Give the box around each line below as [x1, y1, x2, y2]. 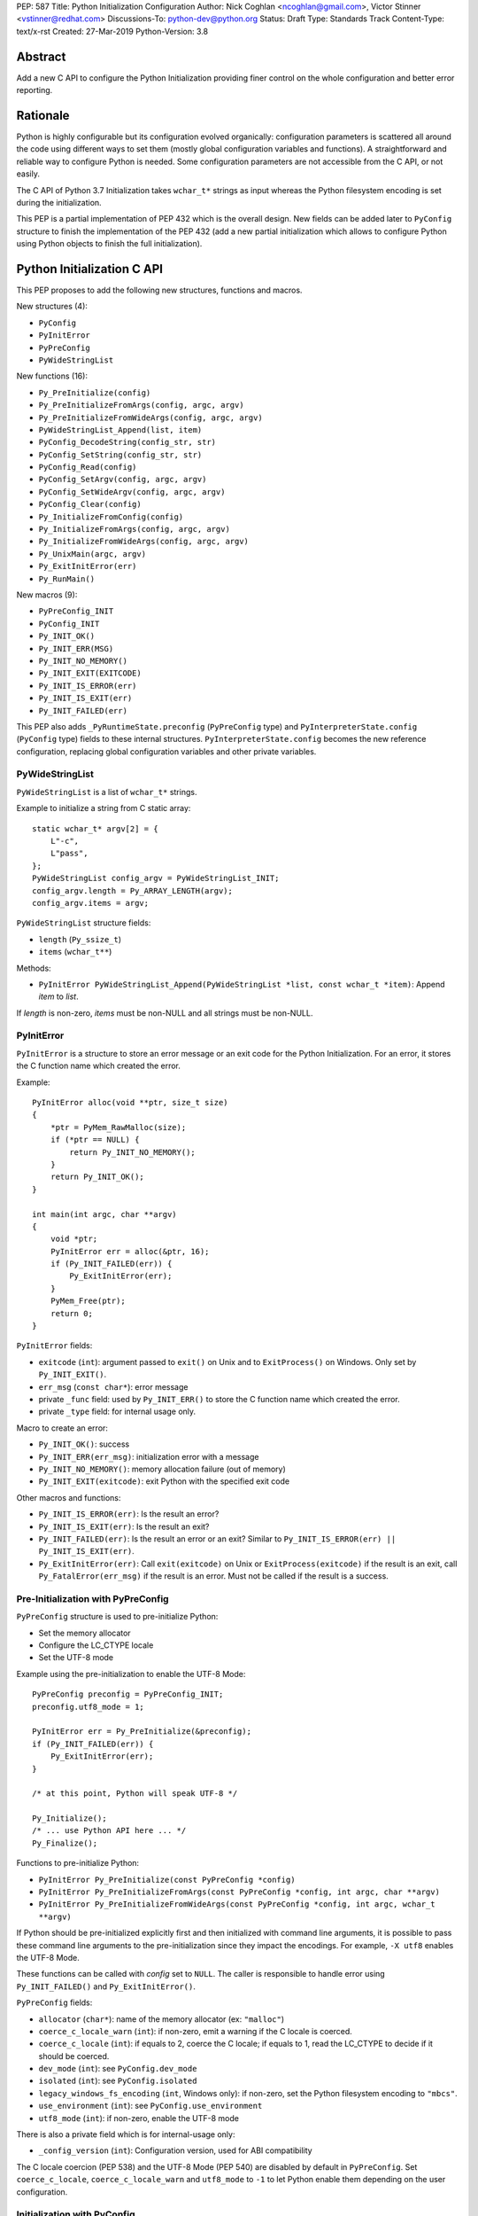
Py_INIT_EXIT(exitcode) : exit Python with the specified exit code [38, 1476, 290, 1486]
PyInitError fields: [16, 1340, 93, 1351]
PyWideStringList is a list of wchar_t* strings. [16, 786, 197, 797]
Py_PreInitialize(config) [38, 387, 151, 398]
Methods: [16, 963, 52, 973]
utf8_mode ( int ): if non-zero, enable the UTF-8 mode [38, 2112, 239, 2123]
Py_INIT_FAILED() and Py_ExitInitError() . [16, 1981, 197, 1992]
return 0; [50, 1308, 93, 1318]
